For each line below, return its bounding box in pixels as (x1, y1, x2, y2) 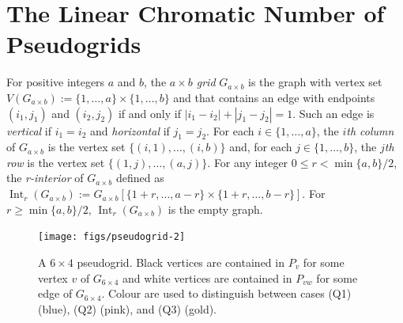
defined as (115, 169, 164, 186)
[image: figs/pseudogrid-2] (38, 231, 186, 243)
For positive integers (6, 74, 105, 90)
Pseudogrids (6, 28, 141, 60)
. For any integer (207, 154, 288, 170)
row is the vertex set (6, 154, 105, 170)
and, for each (229, 139, 292, 155)
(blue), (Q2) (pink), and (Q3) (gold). (38, 300, 217, 317)
